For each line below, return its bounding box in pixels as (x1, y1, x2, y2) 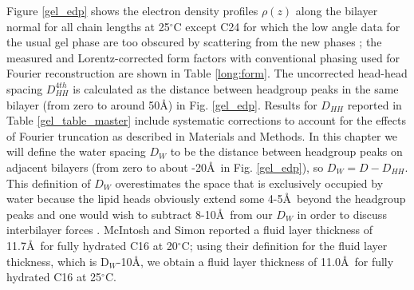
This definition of (6, 174, 91, 191)
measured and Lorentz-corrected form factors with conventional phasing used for (6, 49, 400, 66)
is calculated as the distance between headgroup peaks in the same (73, 80, 399, 97)
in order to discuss (297, 205, 387, 222)
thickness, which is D (6, 252, 109, 269)
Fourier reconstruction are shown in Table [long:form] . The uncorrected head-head (6, 65, 408, 81)
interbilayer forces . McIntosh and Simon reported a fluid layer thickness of (6, 221, 373, 238)
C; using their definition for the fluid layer (181, 236, 388, 253)
